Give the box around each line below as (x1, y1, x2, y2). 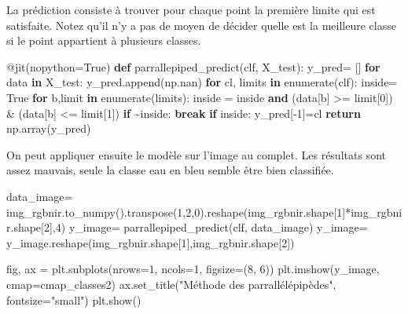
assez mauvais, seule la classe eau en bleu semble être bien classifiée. (6, 162, 334, 178)
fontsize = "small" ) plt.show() (6, 291, 142, 308)
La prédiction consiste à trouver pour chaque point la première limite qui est (6, 2, 376, 17)
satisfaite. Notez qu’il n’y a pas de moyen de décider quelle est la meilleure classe (6, 16, 396, 33)
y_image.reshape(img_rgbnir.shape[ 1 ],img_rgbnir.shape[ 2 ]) (6, 234, 295, 250)
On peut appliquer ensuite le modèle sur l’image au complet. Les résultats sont (6, 146, 386, 162)
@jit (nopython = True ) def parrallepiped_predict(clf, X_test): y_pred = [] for (6, 58, 380, 75)
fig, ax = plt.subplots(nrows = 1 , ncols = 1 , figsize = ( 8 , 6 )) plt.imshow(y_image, (6, 261, 380, 277)
